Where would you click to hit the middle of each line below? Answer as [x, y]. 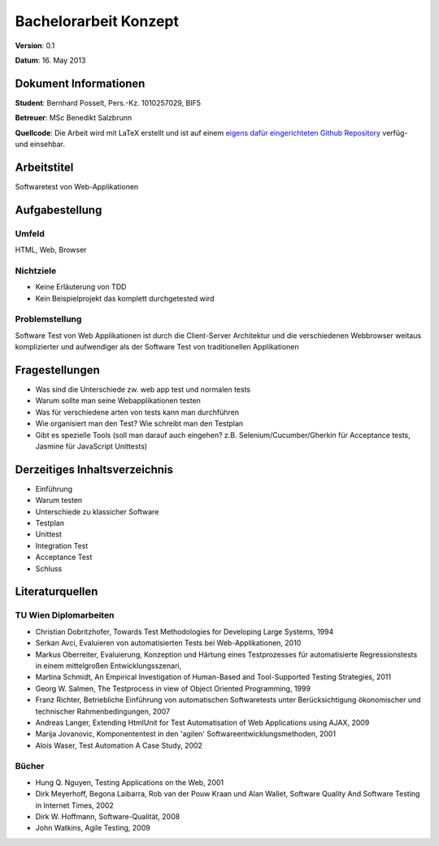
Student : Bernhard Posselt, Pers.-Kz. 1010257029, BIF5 [108, 102]
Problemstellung [48, 319]
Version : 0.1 [35, 46]
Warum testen [59, 501]
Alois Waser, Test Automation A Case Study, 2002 [119, 745]
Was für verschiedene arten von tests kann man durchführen [137, 412]
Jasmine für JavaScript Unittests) [91, 446]
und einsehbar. [40, 144]
